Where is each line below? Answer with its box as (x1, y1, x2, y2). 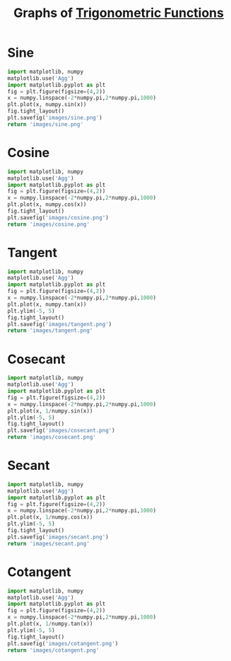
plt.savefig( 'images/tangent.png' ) (7, 321, 112, 328)
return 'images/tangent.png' (7, 327, 93, 334)
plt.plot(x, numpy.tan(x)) (7, 301, 87, 308)
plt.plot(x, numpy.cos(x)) (7, 201, 87, 208)
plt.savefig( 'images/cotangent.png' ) (7, 640, 119, 647)
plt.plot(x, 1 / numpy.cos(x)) (7, 514, 93, 521)
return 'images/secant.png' (7, 540, 90, 547)
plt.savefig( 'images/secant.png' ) (7, 533, 109, 541)
